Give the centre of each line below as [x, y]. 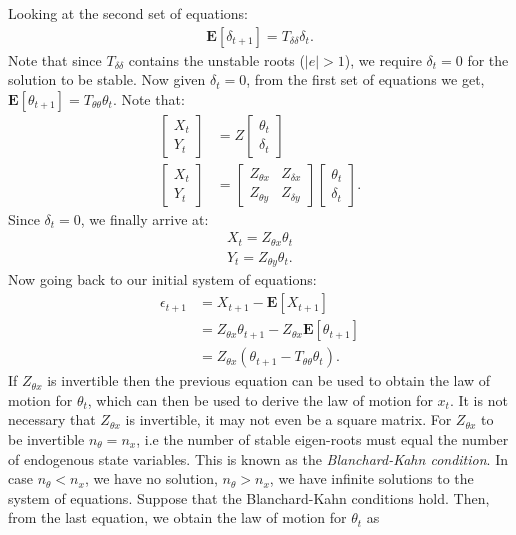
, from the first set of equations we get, [365, 79]
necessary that [52, 419]
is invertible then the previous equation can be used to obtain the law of [269, 380]
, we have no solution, [151, 478]
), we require [383, 59]
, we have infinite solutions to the [371, 478]
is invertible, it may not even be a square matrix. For [288, 419]
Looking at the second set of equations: [128, 13]
